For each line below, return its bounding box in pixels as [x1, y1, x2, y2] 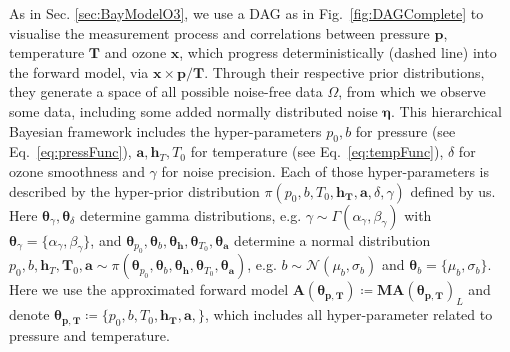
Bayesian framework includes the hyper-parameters [9, 120, 322, 141]
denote [9, 304, 50, 325]
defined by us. [410, 180, 496, 201]
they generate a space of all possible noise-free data [9, 81, 323, 102]
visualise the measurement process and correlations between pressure [9, 22, 430, 43]
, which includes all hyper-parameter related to [204, 304, 493, 325]
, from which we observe [338, 81, 486, 102]
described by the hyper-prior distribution [9, 180, 260, 201]
